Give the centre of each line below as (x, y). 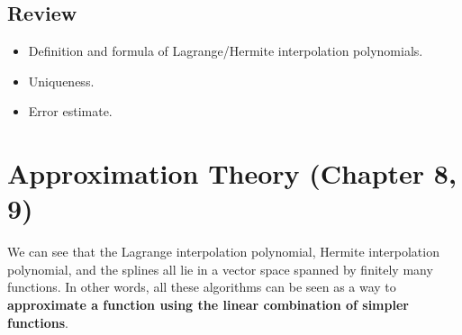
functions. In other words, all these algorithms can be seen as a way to (202, 287)
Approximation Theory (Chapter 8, (232, 173)
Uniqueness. (61, 81)
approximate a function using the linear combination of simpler (208, 305)
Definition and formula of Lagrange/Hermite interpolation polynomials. (226, 51)
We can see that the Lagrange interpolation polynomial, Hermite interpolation (223, 252)
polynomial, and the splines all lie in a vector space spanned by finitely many (220, 269)
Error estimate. (70, 111)
